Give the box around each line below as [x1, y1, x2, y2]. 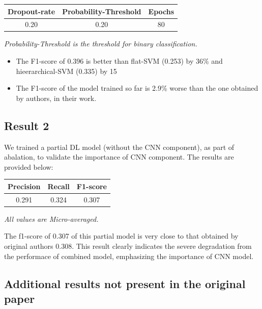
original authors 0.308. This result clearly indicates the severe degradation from [4, 241, 252, 251]
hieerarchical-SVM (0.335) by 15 [16, 65, 117, 76]
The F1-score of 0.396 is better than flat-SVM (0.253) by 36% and [16, 56, 223, 66]
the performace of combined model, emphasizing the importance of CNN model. [4, 250, 254, 261]
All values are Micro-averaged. [4, 213, 99, 224]
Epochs [148, 6, 174, 16]
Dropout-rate [8, 6, 55, 16]
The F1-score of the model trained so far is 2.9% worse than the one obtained [16, 83, 258, 93]
